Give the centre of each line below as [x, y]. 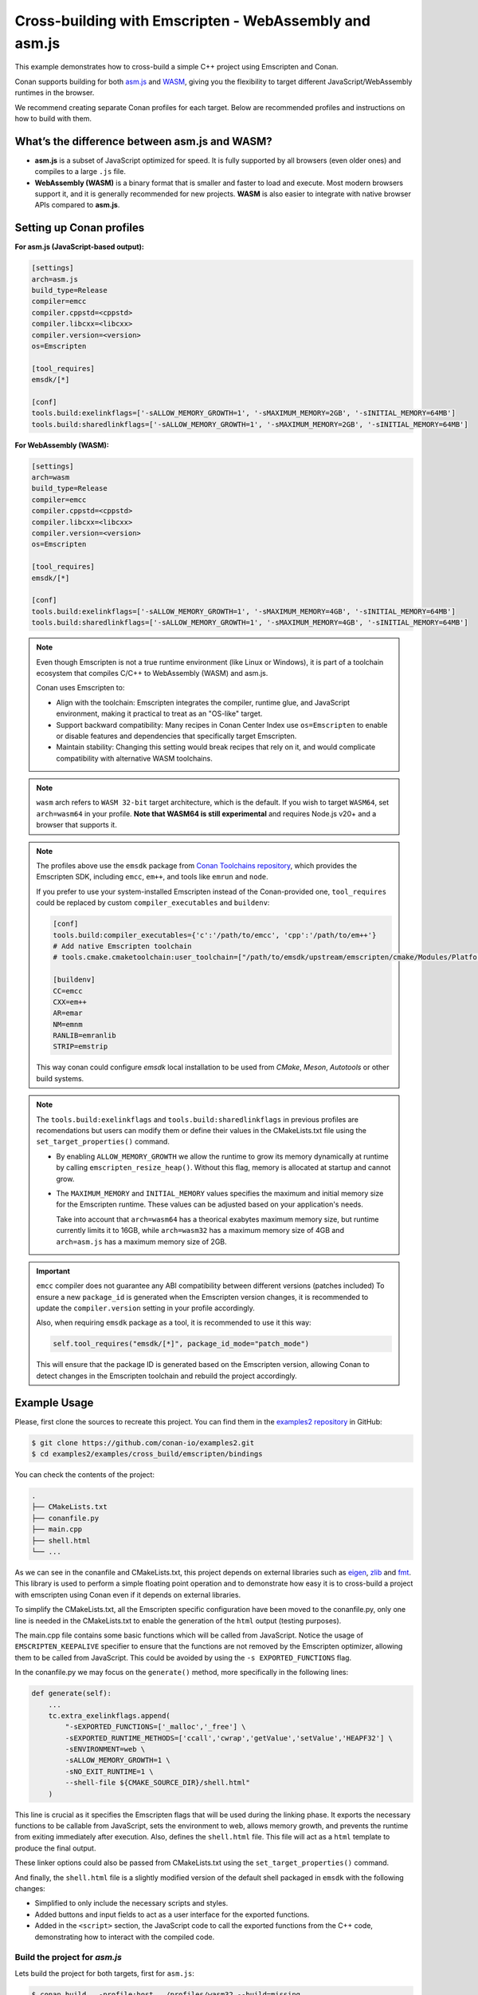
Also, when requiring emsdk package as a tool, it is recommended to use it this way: [174, 1323]
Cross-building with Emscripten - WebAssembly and [192, 21]
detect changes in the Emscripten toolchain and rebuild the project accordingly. [167, 1376]
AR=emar [68, 1013]
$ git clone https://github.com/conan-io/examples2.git [143, 1443]
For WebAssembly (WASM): [62, 445]
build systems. [60, 1078]
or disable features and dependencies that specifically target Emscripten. [176, 736]
